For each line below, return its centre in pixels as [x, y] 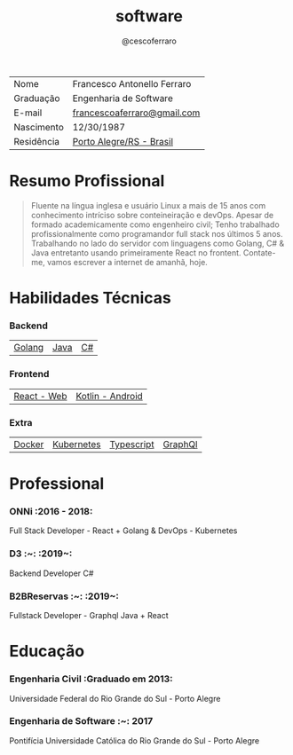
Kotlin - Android [109, 396]
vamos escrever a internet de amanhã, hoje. [128, 262]
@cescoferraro [149, 41]
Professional [57, 484]
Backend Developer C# [51, 573]
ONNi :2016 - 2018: [51, 512]
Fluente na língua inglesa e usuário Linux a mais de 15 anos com [148, 205]
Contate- [259, 252]
